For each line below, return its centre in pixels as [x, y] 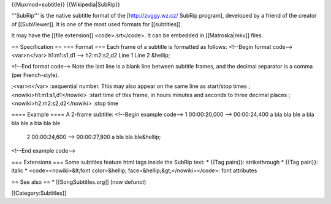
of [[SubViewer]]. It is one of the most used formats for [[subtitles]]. [97, 24]
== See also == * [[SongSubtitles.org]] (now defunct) [79, 182]
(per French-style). [35, 75]
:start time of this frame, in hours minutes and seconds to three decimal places [188, 95]
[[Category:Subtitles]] [39, 193]
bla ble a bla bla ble [36, 123]
